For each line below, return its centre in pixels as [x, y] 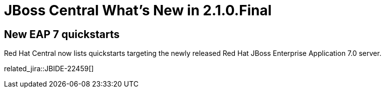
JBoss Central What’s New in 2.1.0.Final [138, 10]
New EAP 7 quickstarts [62, 34]
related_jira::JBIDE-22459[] [49, 69]
